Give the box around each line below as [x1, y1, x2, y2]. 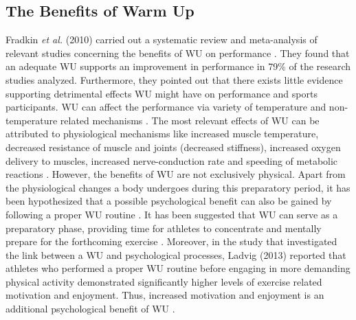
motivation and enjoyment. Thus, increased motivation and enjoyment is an [5, 288, 324, 302]
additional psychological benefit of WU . [5, 301, 175, 316]
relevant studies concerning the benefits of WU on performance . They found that [5, 45, 350, 60]
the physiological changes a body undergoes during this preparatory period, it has [5, 180, 351, 194]
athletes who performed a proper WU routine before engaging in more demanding [5, 261, 351, 275]
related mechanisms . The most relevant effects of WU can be [60, 113, 320, 127]
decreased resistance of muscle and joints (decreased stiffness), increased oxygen [5, 139, 341, 154]
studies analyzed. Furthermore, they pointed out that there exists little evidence [5, 72, 343, 87]
